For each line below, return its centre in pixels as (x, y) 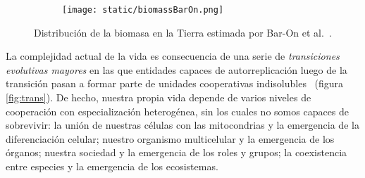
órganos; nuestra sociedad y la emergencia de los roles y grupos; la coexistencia (177, 152)
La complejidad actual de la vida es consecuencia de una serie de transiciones (173, 56)
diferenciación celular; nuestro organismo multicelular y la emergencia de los (170, 138)
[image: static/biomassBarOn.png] (143, 10)
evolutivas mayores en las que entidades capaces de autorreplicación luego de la (177, 69)
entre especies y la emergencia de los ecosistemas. (112, 166)
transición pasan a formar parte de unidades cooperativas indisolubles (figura (175, 83)
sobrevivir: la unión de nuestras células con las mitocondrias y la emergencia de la (182, 125)
